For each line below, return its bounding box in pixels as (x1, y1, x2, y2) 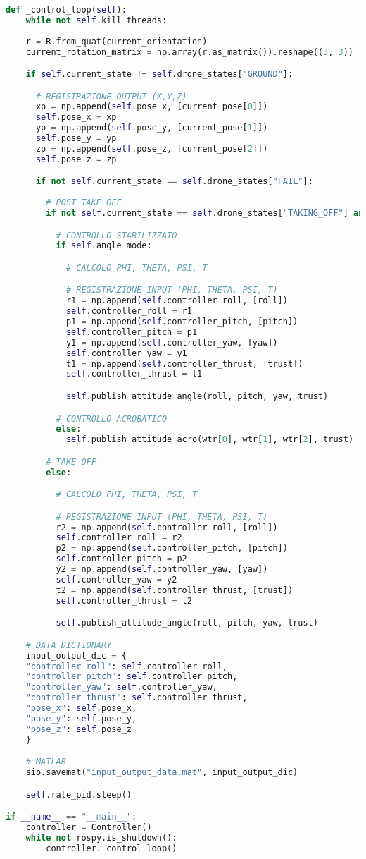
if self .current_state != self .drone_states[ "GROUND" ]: (25, 69, 294, 80)
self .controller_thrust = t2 (56, 595, 192, 606)
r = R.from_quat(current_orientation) (25, 36, 208, 47)
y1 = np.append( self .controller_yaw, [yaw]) (65, 337, 278, 348)
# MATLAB (25, 757, 66, 767)
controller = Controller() (25, 822, 152, 832)
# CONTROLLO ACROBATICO (56, 413, 168, 424)
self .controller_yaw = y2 (56, 574, 177, 585)
